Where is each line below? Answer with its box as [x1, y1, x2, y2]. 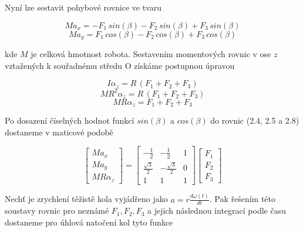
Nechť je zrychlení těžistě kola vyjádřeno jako [5, 193, 168, 205]
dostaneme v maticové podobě [5, 125, 113, 138]
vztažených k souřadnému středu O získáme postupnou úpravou [5, 59, 235, 71]
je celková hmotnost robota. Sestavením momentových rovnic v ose [31, 48, 271, 60]
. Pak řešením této [209, 193, 276, 205]
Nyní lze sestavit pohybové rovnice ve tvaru [5, 1, 161, 13]
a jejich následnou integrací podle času [147, 204, 286, 217]
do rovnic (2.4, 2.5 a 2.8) [210, 114, 299, 127]
